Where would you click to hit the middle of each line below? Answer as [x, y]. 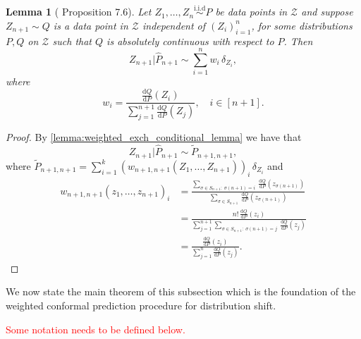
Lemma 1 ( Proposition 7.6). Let [79, 12]
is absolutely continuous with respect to [190, 41]
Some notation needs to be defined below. [96, 329]
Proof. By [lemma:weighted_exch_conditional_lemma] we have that [154, 137]
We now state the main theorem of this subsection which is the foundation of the [181, 291]
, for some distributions [302, 25]
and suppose [327, 12]
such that [72, 41]
